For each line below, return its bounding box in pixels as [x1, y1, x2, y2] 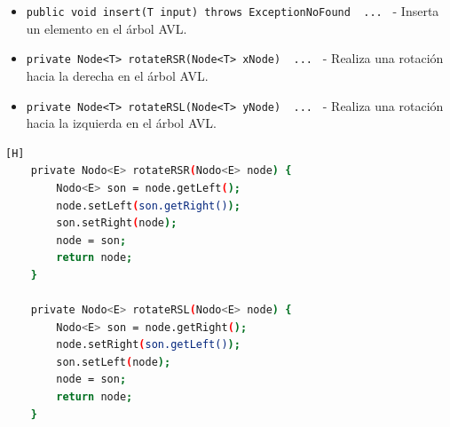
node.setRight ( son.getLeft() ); [56, 338, 241, 352]
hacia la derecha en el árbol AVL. [26, 66, 209, 84]
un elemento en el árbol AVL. [26, 19, 187, 37]
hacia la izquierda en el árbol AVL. [26, 114, 217, 132]
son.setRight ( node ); [56, 217, 178, 230]
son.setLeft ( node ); [56, 355, 171, 368]
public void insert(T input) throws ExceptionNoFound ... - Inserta [26, 2, 439, 20]
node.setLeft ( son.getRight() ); [56, 199, 241, 212]
